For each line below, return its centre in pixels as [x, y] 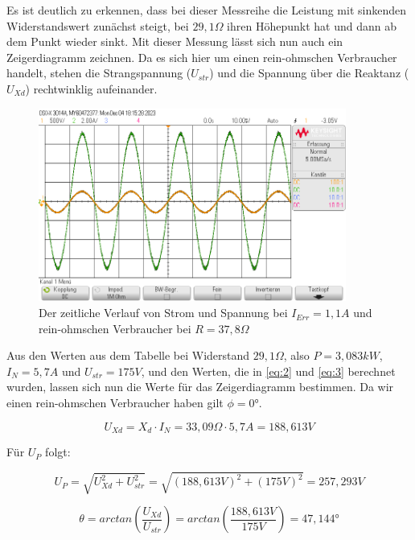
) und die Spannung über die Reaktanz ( [309, 73]
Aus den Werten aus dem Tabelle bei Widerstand [128, 355]
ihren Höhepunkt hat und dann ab [312, 25]
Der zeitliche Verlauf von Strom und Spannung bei [163, 313]
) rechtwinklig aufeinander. [91, 88]
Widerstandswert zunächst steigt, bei [98, 25]
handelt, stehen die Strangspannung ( [99, 73]
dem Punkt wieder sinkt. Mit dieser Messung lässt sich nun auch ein [175, 41]
